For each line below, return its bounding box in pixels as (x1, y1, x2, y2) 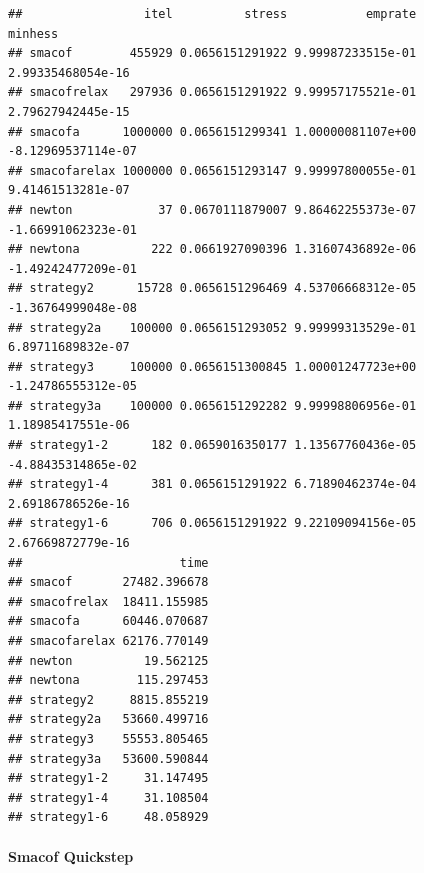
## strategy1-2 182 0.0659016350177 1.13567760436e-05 (8, 438, 417, 453)
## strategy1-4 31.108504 (8, 790, 209, 805)
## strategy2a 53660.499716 (8, 712, 209, 727)
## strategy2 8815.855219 (8, 692, 209, 707)
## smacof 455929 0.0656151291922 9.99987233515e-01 (8, 46, 417, 61)
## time (8, 555, 209, 570)
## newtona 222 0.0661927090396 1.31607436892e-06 (8, 242, 417, 257)
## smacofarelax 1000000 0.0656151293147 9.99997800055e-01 (8, 163, 417, 178)
